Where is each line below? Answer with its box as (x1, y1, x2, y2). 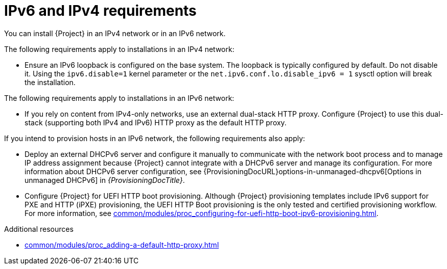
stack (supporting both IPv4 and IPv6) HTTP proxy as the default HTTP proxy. (25, 118, 287, 127)
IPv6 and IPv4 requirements (4, 2, 197, 19)
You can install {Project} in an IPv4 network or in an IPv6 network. (4, 29, 226, 38)
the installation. (25, 77, 76, 87)
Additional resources (4, 224, 74, 233)
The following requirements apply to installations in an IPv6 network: (4, 93, 234, 102)
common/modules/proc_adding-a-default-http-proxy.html (25, 240, 219, 249)
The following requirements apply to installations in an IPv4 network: (4, 44, 234, 53)
